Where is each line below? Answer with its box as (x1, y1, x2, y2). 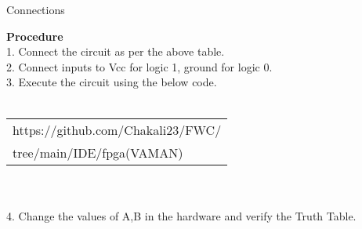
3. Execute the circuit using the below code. (6, 74, 217, 90)
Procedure (6, 27, 63, 44)
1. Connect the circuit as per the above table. (6, 43, 225, 60)
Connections (6, 2, 65, 17)
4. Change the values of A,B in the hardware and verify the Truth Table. (6, 207, 357, 224)
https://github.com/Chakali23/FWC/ (13, 120, 222, 139)
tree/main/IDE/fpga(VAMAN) (13, 143, 183, 162)
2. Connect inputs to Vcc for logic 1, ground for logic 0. (6, 58, 273, 75)
